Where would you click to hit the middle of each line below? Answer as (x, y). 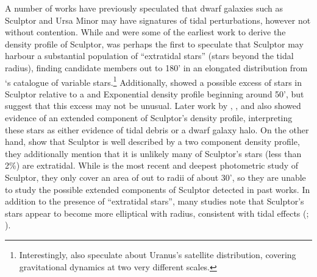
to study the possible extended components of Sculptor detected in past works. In (158, 189)
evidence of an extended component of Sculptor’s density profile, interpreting (149, 117)
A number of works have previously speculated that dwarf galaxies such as (144, 8)
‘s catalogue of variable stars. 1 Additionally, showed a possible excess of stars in (153, 81)
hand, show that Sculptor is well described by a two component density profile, (152, 142)
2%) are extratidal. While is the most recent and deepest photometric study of (152, 165)
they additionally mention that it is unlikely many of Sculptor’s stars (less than (153, 153)
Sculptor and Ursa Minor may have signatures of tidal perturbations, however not (158, 20)
